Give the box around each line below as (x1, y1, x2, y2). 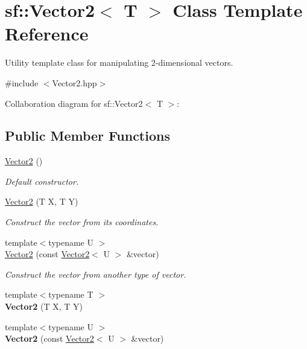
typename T (48, 288, 93, 301)
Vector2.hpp (52, 76, 97, 89)
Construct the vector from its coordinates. (5, 216, 159, 228)
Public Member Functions (5, 126, 170, 145)
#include (5, 76, 39, 89)
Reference (5, 21, 89, 46)
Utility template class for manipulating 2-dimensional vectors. (5, 56, 233, 69)
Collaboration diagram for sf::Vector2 (5, 97, 143, 109)
